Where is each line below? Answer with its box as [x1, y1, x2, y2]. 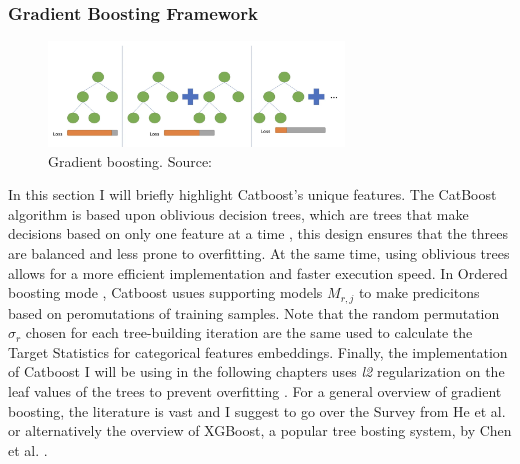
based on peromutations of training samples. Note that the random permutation [8, 302, 500, 323]
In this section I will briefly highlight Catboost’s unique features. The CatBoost [8, 184, 497, 205]
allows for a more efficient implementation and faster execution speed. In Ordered [8, 262, 508, 283]
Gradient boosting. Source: [48, 150, 213, 171]
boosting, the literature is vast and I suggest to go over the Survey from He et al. [8, 400, 506, 421]
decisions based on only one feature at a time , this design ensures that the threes [8, 223, 509, 244]
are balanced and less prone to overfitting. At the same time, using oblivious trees [8, 242, 510, 263]
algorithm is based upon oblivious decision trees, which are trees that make [8, 203, 469, 224]
